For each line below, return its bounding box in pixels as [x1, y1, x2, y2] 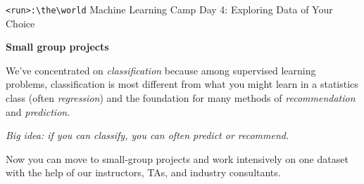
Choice [6, 15, 35, 30]
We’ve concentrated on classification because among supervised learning [6, 63, 316, 77]
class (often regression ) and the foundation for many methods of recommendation [6, 91, 356, 105]
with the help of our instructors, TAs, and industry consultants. [6, 165, 281, 180]
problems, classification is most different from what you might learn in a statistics [6, 77, 358, 91]
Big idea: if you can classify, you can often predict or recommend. [6, 128, 289, 143]
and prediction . [6, 104, 70, 119]
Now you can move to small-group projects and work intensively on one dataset [6, 151, 349, 166]
